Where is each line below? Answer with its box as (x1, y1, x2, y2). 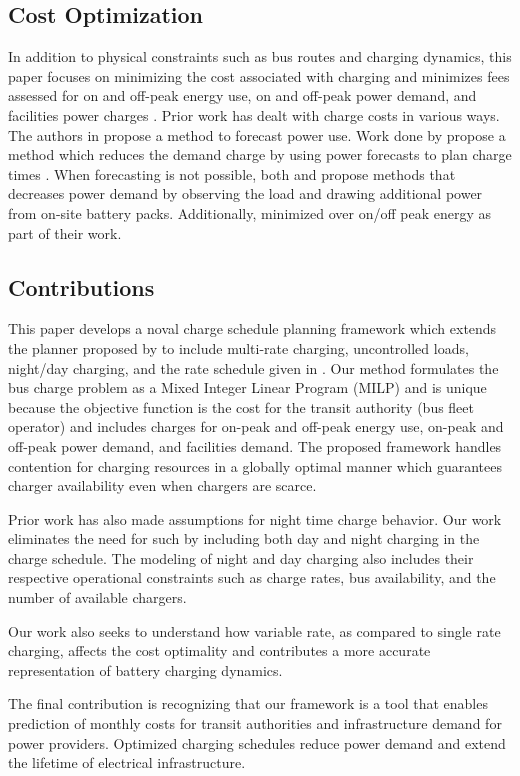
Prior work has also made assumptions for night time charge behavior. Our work (8, 508, 502, 529)
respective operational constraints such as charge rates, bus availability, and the (8, 567, 496, 588)
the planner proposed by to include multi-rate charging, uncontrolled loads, (8, 337, 469, 358)
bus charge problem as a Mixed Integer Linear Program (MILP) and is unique (8, 377, 487, 398)
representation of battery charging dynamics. (8, 659, 283, 680)
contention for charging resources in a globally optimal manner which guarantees (8, 455, 502, 476)
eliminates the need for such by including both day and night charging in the (8, 528, 480, 549)
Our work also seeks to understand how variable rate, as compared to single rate (8, 620, 501, 641)
